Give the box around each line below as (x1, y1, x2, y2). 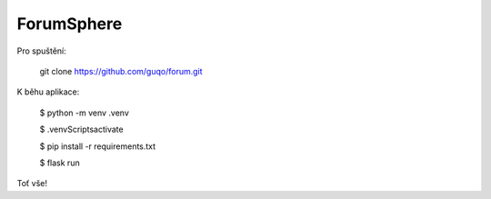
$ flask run (39, 157, 81, 168)
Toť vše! (16, 178, 47, 189)
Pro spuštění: (16, 45, 67, 56)
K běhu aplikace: (16, 86, 80, 97)
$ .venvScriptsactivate (39, 124, 124, 135)
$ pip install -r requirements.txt (39, 141, 156, 152)
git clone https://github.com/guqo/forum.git (39, 65, 204, 76)
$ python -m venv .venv (39, 107, 129, 118)
